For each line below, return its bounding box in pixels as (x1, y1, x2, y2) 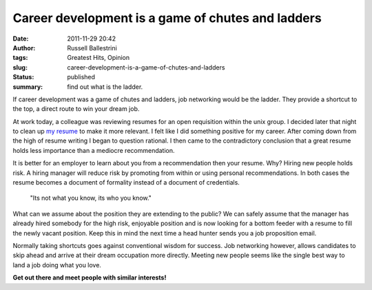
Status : (12, 73, 34, 81)
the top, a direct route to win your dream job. (12, 105, 140, 113)
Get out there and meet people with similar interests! (12, 273, 167, 282)
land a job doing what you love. (12, 260, 101, 269)
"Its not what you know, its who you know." (30, 194, 152, 203)
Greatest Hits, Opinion (67, 54, 130, 62)
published (67, 73, 96, 81)
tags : (12, 54, 28, 62)
